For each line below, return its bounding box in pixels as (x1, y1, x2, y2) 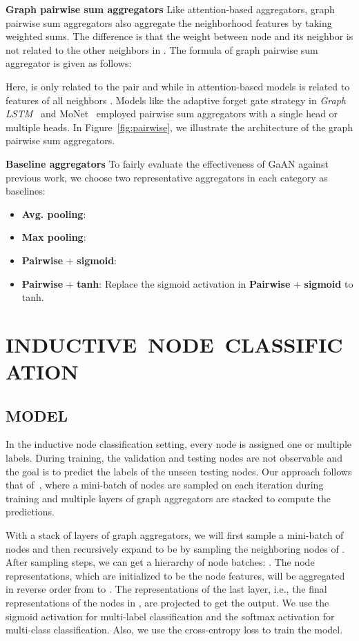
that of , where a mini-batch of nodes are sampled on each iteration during (6, 477, 324, 492)
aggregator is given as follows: (6, 56, 132, 70)
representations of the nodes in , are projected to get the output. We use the (6, 595, 329, 609)
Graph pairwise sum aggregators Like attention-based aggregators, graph (6, 2, 335, 16)
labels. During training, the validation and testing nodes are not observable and (6, 451, 342, 465)
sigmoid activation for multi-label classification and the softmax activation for (6, 609, 335, 623)
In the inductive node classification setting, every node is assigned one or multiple (6, 437, 352, 451)
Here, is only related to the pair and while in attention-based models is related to (6, 79, 350, 93)
